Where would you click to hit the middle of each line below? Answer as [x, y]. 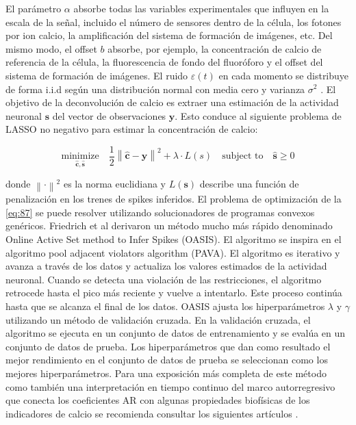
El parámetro [34, 8]
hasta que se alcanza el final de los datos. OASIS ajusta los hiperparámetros [165, 306]
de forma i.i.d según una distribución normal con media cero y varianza [155, 89]
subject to [243, 156]
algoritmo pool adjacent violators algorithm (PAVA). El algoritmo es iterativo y [173, 252]
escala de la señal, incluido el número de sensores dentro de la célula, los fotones [174, 22]
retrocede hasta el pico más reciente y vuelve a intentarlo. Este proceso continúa [174, 293]
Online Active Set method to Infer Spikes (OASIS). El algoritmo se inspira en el [174, 239]
